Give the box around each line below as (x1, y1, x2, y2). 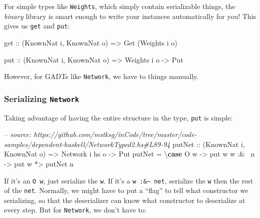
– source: (4, 129, 32, 139)
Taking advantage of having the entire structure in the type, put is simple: (4, 112, 233, 122)
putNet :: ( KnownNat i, (172, 138, 245, 149)
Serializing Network (4, 92, 79, 104)
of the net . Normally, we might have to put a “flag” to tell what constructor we (4, 185, 248, 195)
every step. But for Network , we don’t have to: (4, 204, 147, 215)
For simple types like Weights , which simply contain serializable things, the (4, 1, 235, 11)
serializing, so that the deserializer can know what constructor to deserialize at (4, 194, 245, 205)
